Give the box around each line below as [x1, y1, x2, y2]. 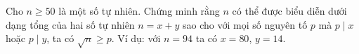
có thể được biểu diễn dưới [232, 4, 347, 18]
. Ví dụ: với [111, 31, 161, 46]
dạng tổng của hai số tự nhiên [6, 17, 135, 32]
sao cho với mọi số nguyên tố [183, 17, 308, 32]
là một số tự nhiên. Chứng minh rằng [58, 4, 220, 18]
